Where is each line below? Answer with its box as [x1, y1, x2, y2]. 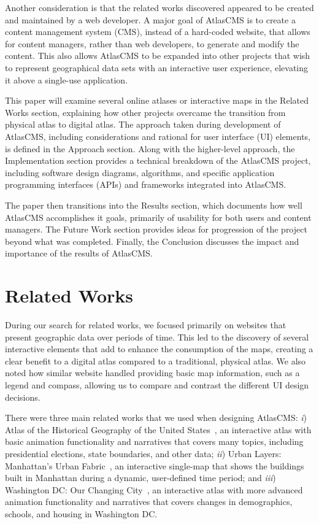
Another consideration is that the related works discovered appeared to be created [5, 1, 314, 13]
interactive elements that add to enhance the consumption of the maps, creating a [5, 342, 313, 355]
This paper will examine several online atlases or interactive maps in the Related [5, 94, 309, 107]
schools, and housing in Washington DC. [5, 507, 158, 520]
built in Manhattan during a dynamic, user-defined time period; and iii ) [5, 471, 276, 484]
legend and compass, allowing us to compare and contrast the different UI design [5, 378, 309, 391]
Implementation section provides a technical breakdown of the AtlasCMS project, [5, 154, 311, 167]
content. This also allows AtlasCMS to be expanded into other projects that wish [5, 49, 310, 62]
